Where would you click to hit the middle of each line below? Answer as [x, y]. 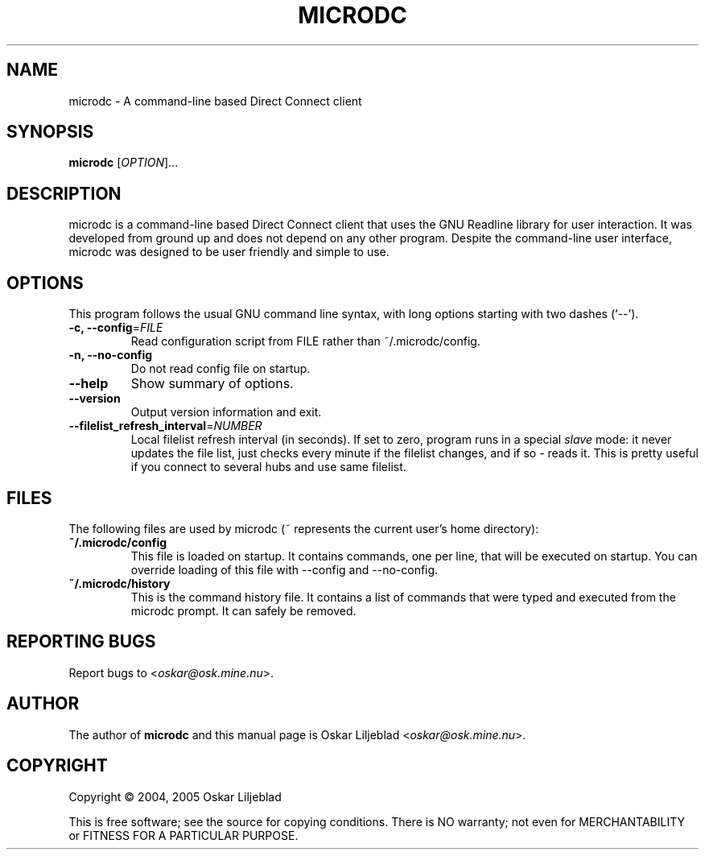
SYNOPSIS [50, 132]
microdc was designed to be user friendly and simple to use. [229, 252]
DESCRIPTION [64, 193]
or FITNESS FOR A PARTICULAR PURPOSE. [183, 835]
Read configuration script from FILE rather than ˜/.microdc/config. [305, 341]
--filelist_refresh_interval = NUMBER [165, 426]
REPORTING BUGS [81, 642]
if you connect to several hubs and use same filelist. [268, 467]
